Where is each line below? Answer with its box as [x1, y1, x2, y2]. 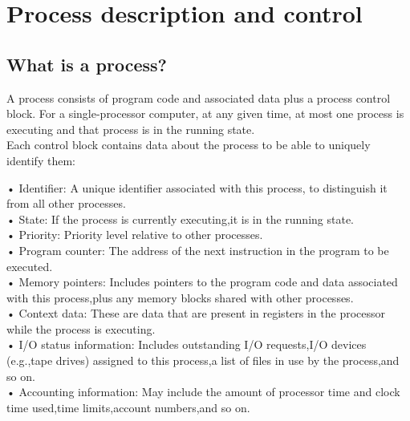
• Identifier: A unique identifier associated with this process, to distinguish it [6, 179, 388, 196]
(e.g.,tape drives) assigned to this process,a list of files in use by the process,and [6, 352, 400, 369]
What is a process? [6, 51, 168, 76]
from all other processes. [6, 195, 126, 212]
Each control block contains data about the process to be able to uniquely [6, 136, 371, 153]
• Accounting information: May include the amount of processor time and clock [6, 383, 400, 400]
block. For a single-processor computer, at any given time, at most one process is [6, 105, 404, 122]
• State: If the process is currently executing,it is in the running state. [6, 210, 354, 227]
